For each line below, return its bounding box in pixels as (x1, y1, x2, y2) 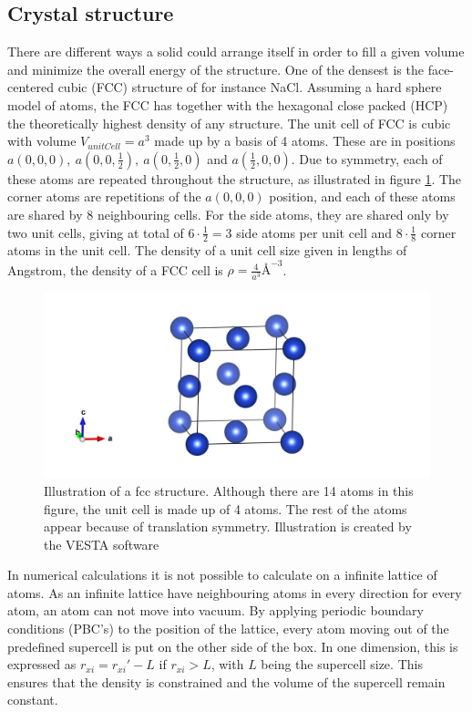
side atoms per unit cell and (236, 222, 393, 242)
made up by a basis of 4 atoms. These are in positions (154, 131, 456, 150)
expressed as (7, 655, 77, 674)
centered (7, 77, 54, 97)
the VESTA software (44, 534, 159, 553)
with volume (7, 131, 77, 150)
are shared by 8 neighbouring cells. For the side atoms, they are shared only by (7, 204, 449, 223)
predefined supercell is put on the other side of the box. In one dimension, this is (7, 636, 458, 655)
